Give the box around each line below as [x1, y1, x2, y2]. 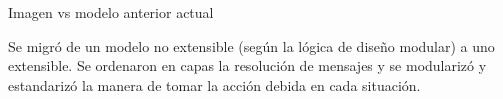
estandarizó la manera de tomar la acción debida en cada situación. [8, 74, 421, 95]
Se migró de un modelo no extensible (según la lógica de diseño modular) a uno [8, 35, 495, 56]
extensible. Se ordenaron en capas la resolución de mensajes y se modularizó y [8, 55, 487, 76]
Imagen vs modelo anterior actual [8, 2, 214, 22]
